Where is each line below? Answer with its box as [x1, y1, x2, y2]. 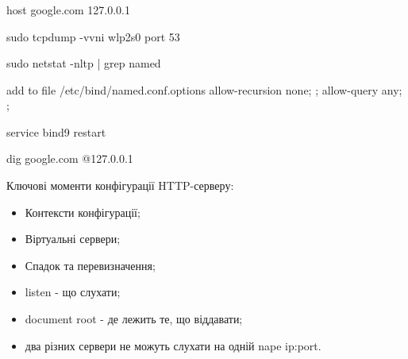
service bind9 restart [6, 123, 106, 140]
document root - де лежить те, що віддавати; [25, 311, 243, 327]
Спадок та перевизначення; [25, 257, 156, 273]
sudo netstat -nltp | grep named [6, 55, 161, 71]
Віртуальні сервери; [25, 230, 121, 247]
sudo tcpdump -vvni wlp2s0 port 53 [6, 28, 180, 44]
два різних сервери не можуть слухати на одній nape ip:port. [25, 337, 321, 353]
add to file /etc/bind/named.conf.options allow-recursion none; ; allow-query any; [6, 81, 402, 98]
